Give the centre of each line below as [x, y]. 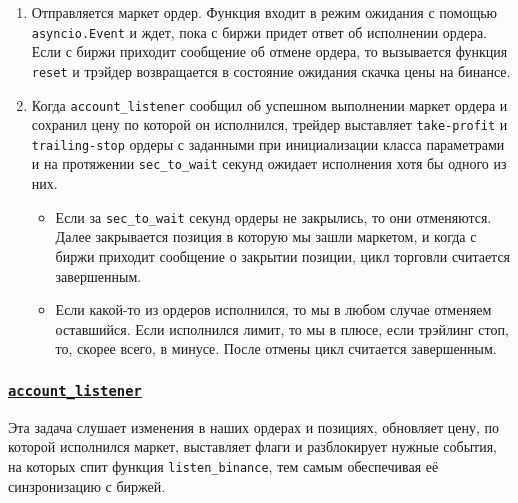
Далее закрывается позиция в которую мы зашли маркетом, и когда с [266, 236]
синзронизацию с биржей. [87, 485]
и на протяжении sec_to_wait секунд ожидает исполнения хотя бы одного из [269, 163]
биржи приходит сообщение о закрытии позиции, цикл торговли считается [283, 255]
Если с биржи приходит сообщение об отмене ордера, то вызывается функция [269, 51]
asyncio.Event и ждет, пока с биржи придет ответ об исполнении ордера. [259, 31]
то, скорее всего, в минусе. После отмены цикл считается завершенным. [276, 348]
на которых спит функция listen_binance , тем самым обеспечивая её [223, 465]
